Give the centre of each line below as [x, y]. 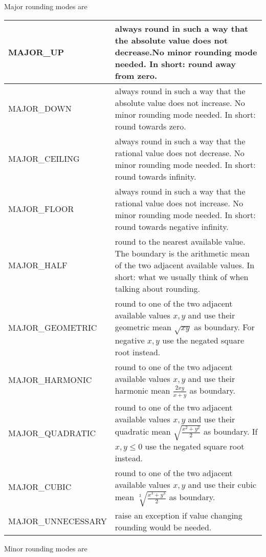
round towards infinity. [156, 176]
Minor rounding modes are [46, 548]
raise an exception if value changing [179, 515]
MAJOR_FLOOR [41, 209]
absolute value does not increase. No [180, 102]
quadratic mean [143, 431]
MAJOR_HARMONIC [50, 379]
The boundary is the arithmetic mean [182, 253]
